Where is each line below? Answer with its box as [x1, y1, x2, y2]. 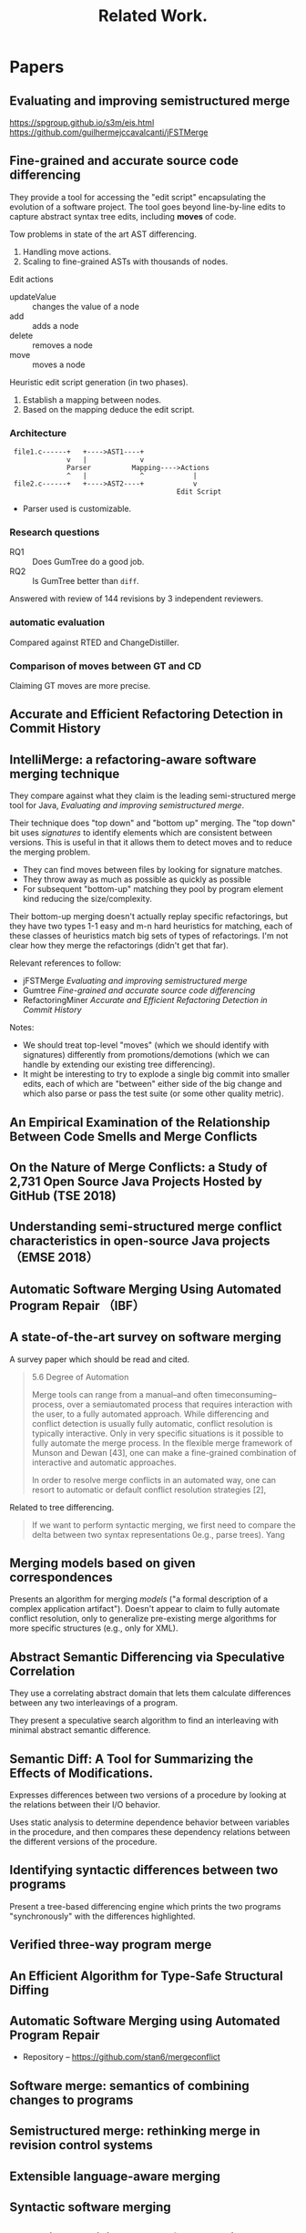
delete [9, 330, 34, 341]
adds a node [32, 320, 79, 331]
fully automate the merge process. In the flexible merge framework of [31, 1437, 293, 1449]
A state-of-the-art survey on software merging [9, 1329, 282, 1345]
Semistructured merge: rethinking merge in [9, 2124, 261, 2139]
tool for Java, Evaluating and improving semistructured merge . [9, 800, 244, 811]
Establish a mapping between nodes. [22, 394, 162, 405]
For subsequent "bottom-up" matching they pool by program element [22, 884, 284, 895]
